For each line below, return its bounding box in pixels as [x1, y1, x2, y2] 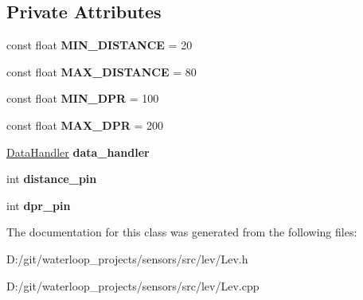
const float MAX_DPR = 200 [6, 116, 163, 133]
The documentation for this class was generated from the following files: [6, 224, 357, 240]
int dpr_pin [6, 197, 71, 213]
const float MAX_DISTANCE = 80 [6, 63, 197, 80]
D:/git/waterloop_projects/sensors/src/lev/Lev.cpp [6, 277, 260, 294]
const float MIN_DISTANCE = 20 [6, 37, 193, 53]
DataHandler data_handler [6, 143, 150, 160]
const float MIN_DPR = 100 [6, 90, 159, 107]
